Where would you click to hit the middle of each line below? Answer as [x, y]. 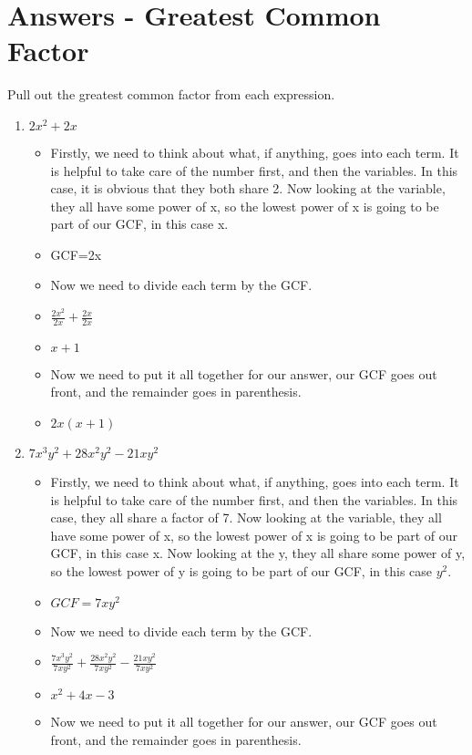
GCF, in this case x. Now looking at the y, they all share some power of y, [258, 553]
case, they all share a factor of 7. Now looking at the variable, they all [246, 517]
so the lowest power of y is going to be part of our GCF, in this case [241, 571]
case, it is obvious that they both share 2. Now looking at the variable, [248, 188]
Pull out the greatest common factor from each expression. [171, 94]
